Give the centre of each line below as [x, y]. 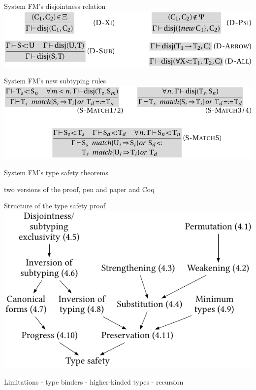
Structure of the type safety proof [55, 206]
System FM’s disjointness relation [55, 6]
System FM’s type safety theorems [56, 173]
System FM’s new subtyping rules [55, 80]
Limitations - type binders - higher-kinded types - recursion [94, 381]
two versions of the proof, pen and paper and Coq [79, 189]
